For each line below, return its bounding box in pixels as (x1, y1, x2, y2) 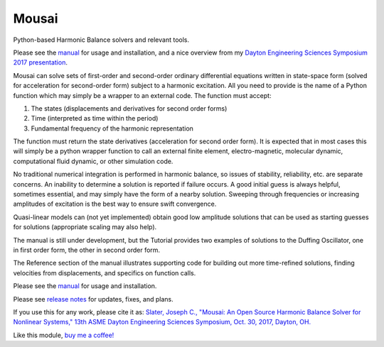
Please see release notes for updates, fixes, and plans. (13, 294, 174, 303)
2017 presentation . (13, 58, 68, 67)
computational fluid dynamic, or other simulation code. (13, 157, 174, 165)
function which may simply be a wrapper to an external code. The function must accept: (13, 91, 272, 99)
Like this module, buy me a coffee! (13, 331, 114, 339)
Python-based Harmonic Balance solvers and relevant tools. (13, 35, 190, 44)
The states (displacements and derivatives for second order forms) (31, 104, 228, 113)
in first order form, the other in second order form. (13, 246, 160, 254)
